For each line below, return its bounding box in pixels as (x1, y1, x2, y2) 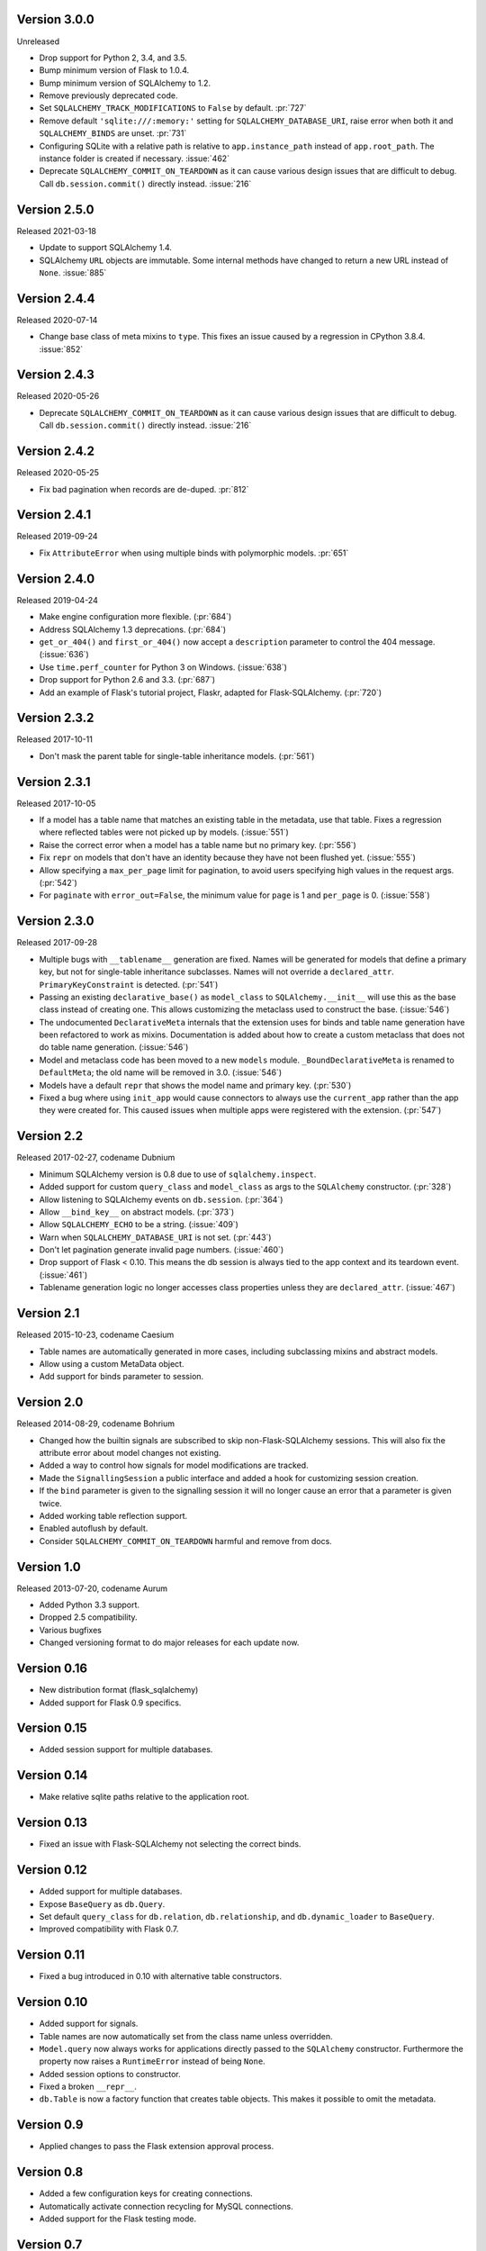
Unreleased (16, 36, 60, 47)
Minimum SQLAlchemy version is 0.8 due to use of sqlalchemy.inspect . (39, 1169, 317, 1180)
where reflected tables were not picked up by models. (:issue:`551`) (39, 827, 290, 837)
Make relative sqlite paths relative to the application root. (39, 1792, 249, 1803)
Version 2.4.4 (16, 291, 95, 306)
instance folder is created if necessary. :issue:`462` (39, 153, 229, 164)
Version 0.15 (16, 1721, 87, 1736)
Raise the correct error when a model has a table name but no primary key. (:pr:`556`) (39, 839, 357, 850)
